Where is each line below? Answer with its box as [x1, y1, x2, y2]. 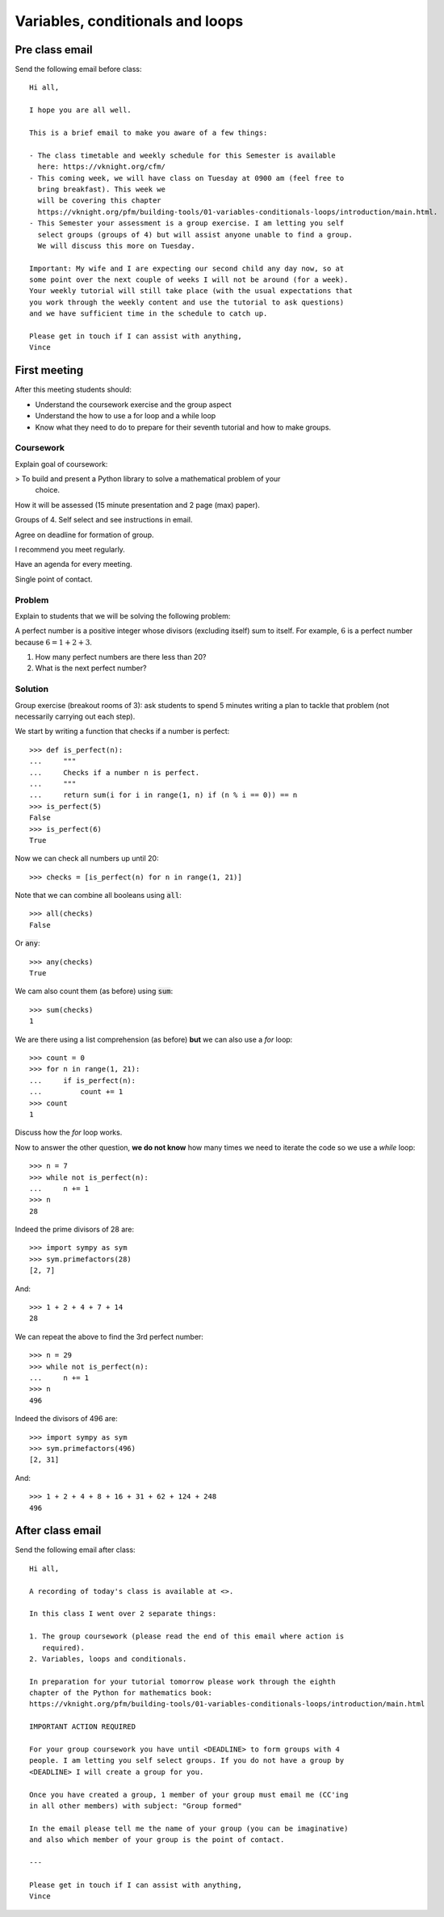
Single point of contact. [15, 574, 93, 584]
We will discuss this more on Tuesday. [37, 241, 195, 250]
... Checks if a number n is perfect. [29, 768, 200, 777]
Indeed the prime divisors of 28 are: [15, 1224, 135, 1235]
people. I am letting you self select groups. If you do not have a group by [29, 1756, 345, 1765]
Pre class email [15, 43, 93, 57]
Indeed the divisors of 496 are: [15, 1414, 118, 1424]
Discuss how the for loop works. [15, 1127, 123, 1138]
